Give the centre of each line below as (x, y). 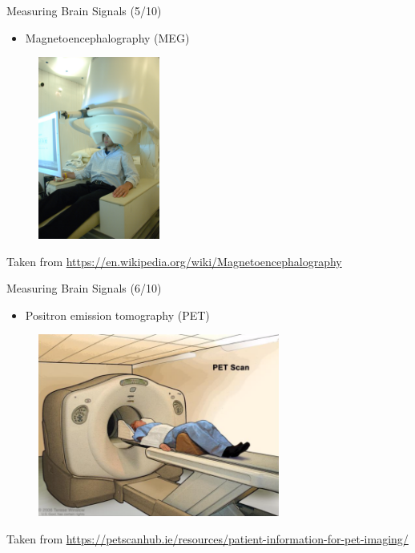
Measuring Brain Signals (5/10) (84, 10)
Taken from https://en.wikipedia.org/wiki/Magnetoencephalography (174, 261)
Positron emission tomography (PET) (117, 315)
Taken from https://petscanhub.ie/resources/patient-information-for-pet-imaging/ (207, 538)
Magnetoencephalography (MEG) (107, 37)
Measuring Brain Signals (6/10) (84, 288)
